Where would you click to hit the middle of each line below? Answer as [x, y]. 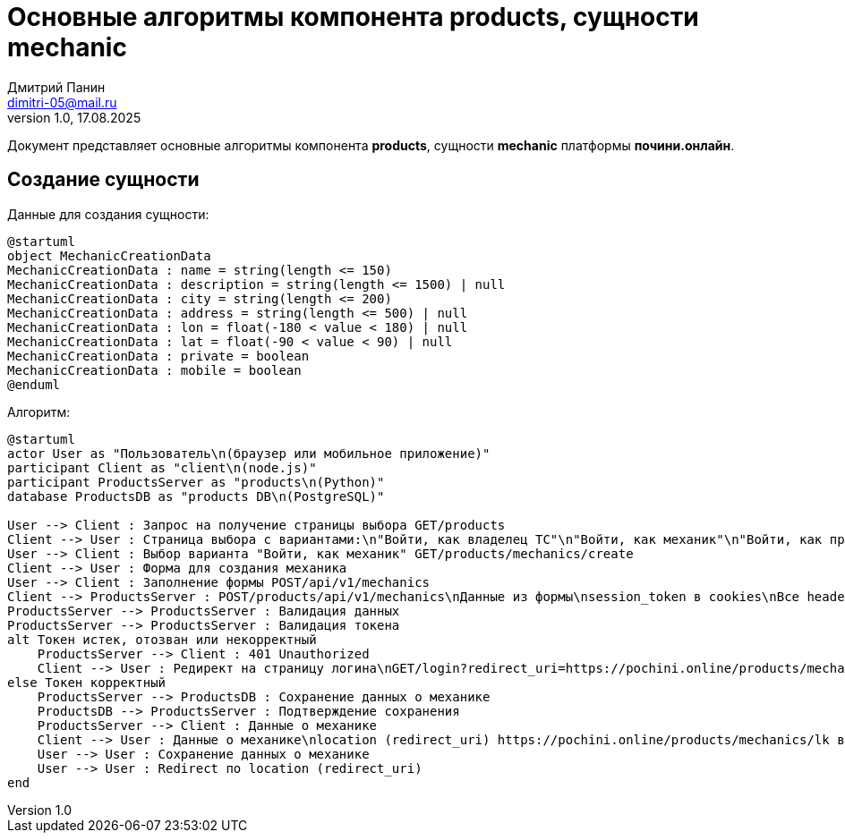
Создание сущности [103, 180]
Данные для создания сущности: [108, 214]
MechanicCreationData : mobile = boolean [154, 370]
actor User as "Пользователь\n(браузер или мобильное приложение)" [249, 453]
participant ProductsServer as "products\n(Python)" [196, 482]
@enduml [34, 384]
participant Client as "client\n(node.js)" [162, 467]
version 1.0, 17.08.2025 [74, 117]
